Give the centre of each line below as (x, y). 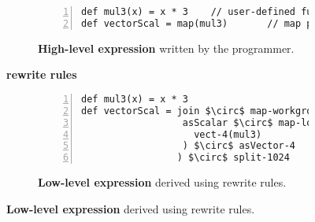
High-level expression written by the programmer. (166, 48)
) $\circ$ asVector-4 (239, 146)
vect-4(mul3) (228, 134)
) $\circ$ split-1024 (233, 158)
